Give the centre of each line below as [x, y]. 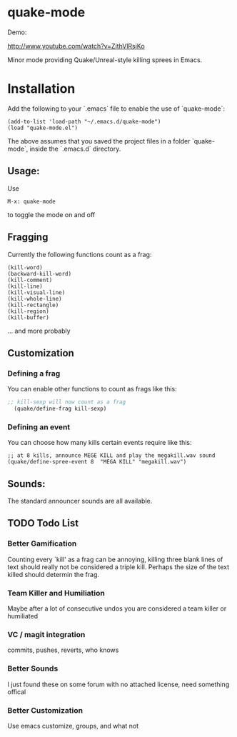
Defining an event [39, 427]
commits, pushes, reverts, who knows [63, 650]
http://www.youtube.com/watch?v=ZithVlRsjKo [76, 46]
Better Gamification [42, 543]
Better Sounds [33, 668]
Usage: [24, 171]
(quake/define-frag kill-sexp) [60, 409]
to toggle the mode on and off [51, 214]
